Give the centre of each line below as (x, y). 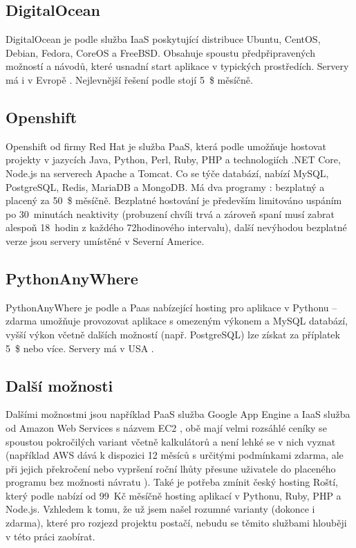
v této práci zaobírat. (50, 536)
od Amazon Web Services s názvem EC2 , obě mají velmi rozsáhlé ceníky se (166, 427)
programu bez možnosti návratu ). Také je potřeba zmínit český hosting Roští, (172, 482)
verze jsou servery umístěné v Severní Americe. (105, 240)
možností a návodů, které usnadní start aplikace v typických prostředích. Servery (177, 66)
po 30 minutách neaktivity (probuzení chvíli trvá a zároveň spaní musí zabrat (170, 213)
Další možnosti (59, 385)
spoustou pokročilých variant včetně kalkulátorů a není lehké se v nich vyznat (171, 441)
